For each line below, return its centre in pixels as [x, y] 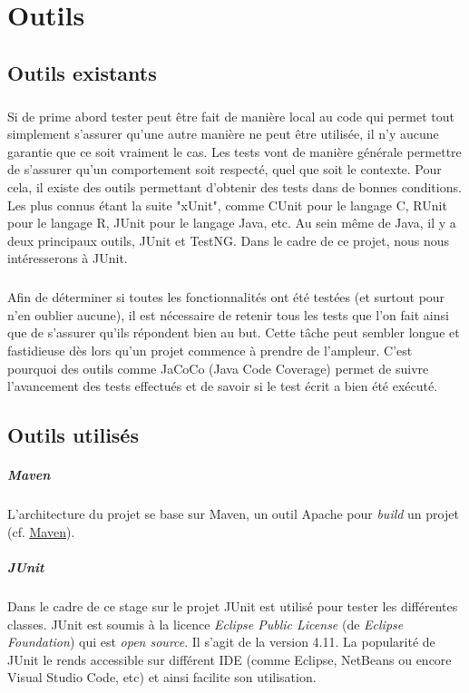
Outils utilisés [73, 435]
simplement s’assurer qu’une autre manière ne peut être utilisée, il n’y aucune [223, 134]
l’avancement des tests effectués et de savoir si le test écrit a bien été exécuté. [223, 386]
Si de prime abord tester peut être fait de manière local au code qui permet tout [231, 116]
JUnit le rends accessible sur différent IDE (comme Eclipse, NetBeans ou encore [230, 659]
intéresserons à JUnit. [68, 258]
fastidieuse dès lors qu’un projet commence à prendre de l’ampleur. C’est [210, 351]
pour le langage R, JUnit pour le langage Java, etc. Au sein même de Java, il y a [232, 223]
